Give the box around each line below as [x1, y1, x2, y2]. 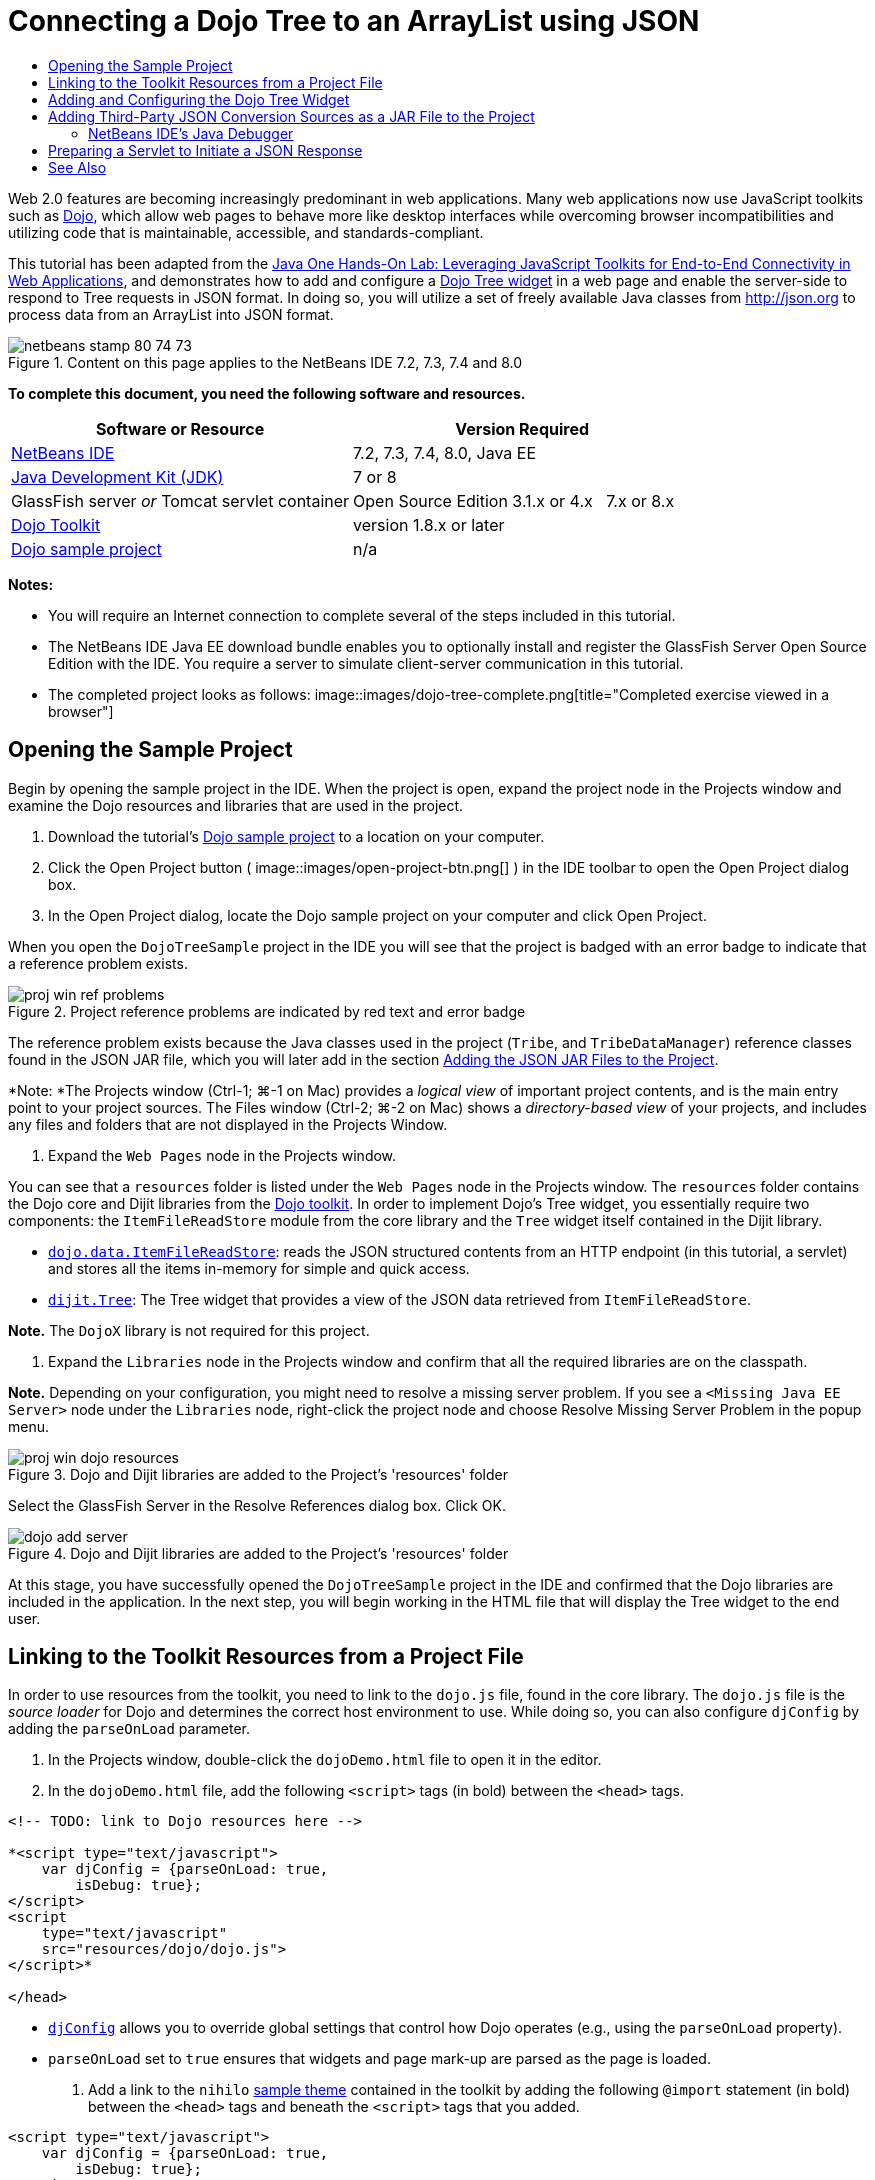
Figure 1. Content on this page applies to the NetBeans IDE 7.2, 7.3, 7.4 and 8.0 [8, 353, 523, 371]
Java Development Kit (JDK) [11, 466, 224, 487]
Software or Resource [95, 418, 265, 439]
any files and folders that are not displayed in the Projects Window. [8, 1115, 448, 1133]
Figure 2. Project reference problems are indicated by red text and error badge [8, 1002, 526, 1020]
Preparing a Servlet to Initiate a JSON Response [48, 141, 363, 159]
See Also [48, 158, 107, 176]
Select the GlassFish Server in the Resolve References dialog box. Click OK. [8, 1496, 506, 1514]
